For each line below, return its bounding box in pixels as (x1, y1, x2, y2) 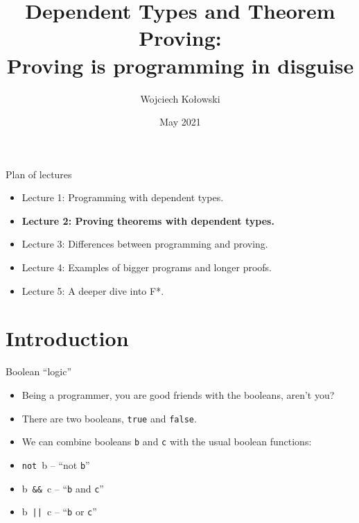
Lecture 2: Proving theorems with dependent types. (21, 213, 274, 228)
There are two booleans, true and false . (21, 411, 197, 425)
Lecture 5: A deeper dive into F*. (21, 283, 164, 298)
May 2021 (159, 114, 201, 129)
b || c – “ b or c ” (21, 504, 97, 519)
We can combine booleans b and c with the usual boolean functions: (21, 434, 312, 449)
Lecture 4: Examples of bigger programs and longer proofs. (21, 260, 272, 275)
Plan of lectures (6, 166, 72, 181)
